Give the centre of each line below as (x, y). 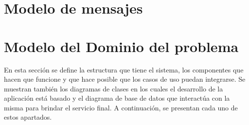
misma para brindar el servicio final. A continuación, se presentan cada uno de (121, 107)
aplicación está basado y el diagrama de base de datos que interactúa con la (117, 98)
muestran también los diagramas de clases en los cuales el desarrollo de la (114, 88)
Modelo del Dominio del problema (121, 46)
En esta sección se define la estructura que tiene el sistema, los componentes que (124, 69)
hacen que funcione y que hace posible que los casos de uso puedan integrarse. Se (125, 79)
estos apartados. (28, 117)
